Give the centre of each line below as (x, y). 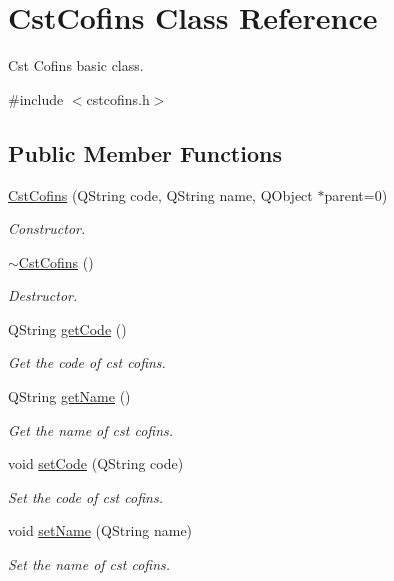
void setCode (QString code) (96, 463)
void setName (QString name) (100, 530)
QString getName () (69, 396)
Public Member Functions (145, 152)
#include (36, 98)
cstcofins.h (118, 98)
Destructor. (43, 295)
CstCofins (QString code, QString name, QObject (160, 194)
